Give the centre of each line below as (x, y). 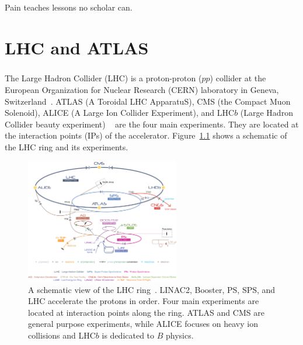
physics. (180, 335)
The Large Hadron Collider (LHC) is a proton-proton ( (103, 78)
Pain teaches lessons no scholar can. (69, 7)
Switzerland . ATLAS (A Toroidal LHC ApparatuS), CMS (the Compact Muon (148, 101)
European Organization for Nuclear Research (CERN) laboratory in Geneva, (142, 89)
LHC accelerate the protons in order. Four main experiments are (144, 301)
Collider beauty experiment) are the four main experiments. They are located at (152, 124)
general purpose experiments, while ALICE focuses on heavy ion (143, 324)
